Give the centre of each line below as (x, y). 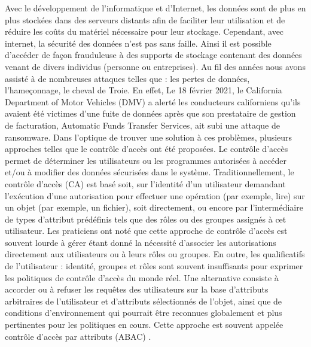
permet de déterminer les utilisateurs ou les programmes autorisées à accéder (146, 160)
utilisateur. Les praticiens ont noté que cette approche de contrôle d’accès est (146, 231)
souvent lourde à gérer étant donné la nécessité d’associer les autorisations (141, 242)
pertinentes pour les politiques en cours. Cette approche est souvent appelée (144, 325)
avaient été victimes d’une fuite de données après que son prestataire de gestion (150, 113)
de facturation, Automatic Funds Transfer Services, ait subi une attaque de (142, 125)
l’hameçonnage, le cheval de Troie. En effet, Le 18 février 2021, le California (144, 90)
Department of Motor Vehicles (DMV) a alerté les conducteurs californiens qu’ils (153, 101)
